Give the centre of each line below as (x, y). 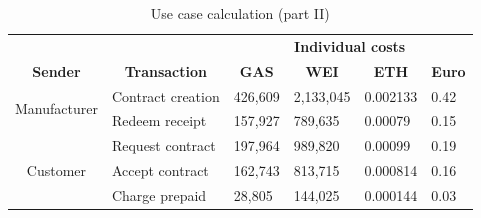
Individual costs (350, 45)
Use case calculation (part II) (240, 13)
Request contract (163, 145)
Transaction (165, 70)
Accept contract (160, 170)
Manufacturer (56, 107)
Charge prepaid (159, 194)
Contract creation (165, 95)
